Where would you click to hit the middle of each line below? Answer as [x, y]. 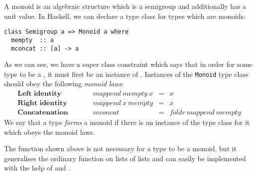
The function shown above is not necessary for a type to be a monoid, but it [120, 148]
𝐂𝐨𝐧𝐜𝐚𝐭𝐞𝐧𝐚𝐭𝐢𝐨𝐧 [43, 113]
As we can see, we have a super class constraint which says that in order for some [128, 64]
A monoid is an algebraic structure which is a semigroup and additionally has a [125, 6]
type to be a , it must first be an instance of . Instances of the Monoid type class [126, 74]
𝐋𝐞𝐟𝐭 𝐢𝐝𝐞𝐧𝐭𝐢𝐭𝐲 [40, 94]
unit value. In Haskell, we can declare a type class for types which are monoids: [125, 16]
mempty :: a [33, 40]
